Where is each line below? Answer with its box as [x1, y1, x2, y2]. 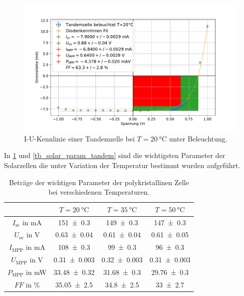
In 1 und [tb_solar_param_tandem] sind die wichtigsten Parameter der [4, 150, 225, 161]
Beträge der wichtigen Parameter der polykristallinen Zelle [9, 177, 189, 187]
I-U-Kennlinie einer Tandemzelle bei [24, 133, 135, 143]
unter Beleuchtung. [169, 133, 227, 143]
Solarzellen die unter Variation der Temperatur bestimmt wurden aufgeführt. [4, 160, 240, 171]
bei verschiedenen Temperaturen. [48, 187, 150, 197]
